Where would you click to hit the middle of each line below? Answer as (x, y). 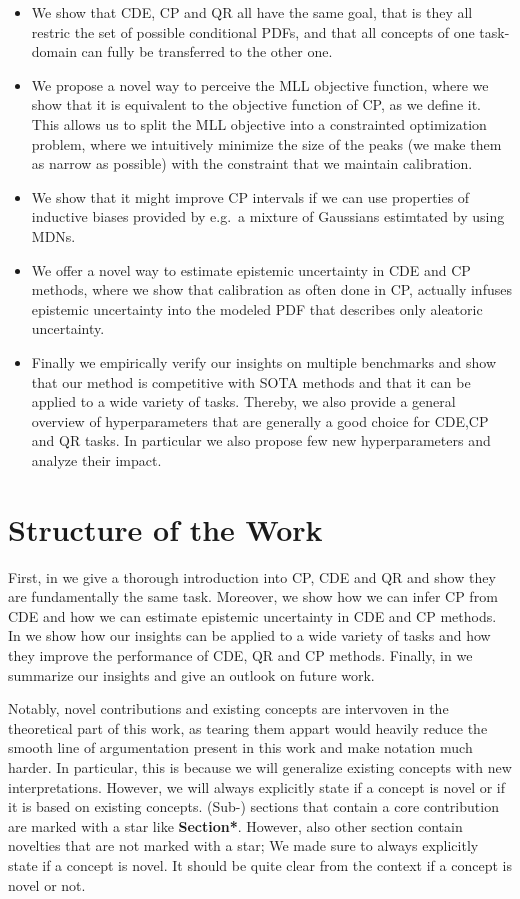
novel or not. (47, 884)
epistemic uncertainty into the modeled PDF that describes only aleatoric (257, 308)
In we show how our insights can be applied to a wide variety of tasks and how (249, 635)
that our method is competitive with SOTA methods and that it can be (251, 381)
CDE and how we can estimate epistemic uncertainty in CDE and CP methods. (252, 615)
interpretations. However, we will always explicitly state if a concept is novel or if (257, 786)
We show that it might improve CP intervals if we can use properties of (250, 196)
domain (54, 51)
